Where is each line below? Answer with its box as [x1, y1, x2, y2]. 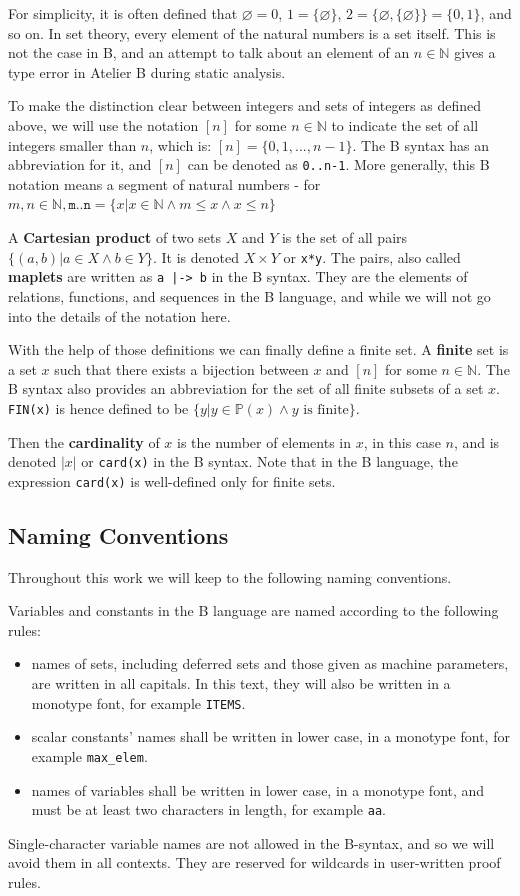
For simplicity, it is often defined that [8, 3, 238, 23]
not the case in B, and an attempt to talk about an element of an [8, 42, 410, 63]
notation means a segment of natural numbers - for [8, 173, 321, 194]
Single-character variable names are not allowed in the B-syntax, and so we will [8, 832, 495, 853]
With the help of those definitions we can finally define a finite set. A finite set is [8, 339, 509, 360]
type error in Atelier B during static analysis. [8, 61, 286, 82]
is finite [303, 402, 349, 417]
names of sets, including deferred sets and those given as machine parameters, [31, 653, 509, 674]
